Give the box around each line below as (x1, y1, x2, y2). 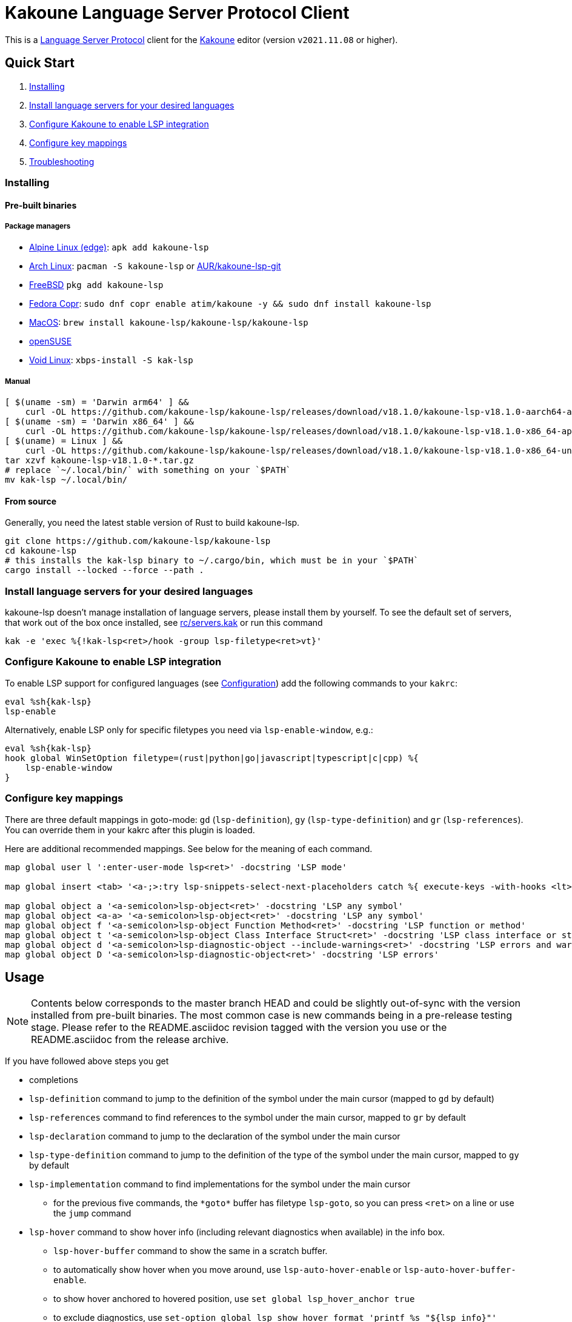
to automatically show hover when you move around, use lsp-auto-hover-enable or (53, 1264, 402, 1275)
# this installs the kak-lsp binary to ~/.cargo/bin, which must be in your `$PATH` (5, 555, 419, 566)
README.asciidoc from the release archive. (31, 1033, 229, 1046)
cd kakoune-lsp (5, 546, 77, 556)
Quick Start (5, 55, 75, 71)
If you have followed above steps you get (5, 1056, 169, 1067)
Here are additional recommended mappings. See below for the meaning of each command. (5, 843, 373, 854)
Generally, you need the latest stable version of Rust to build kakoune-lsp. (5, 517, 300, 528)
